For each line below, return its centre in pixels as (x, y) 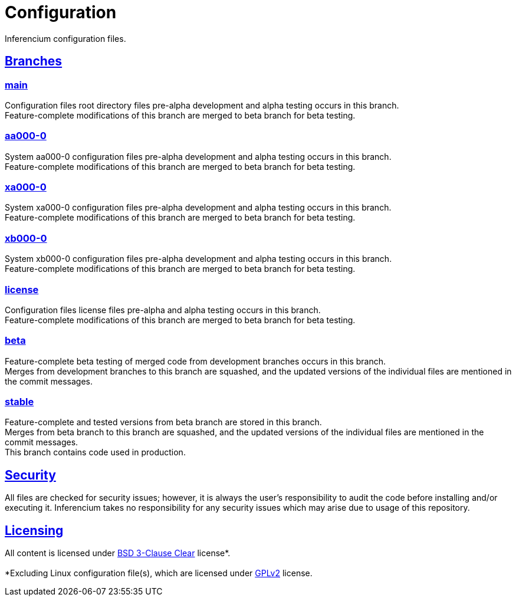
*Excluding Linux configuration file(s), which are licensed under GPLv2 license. (159, 573)
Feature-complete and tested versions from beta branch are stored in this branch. (163, 422)
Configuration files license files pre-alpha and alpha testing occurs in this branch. (163, 310)
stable (19, 402)
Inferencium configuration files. (65, 38)
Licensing (34, 530)
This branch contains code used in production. (95, 452)
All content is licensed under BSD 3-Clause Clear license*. (118, 553)
